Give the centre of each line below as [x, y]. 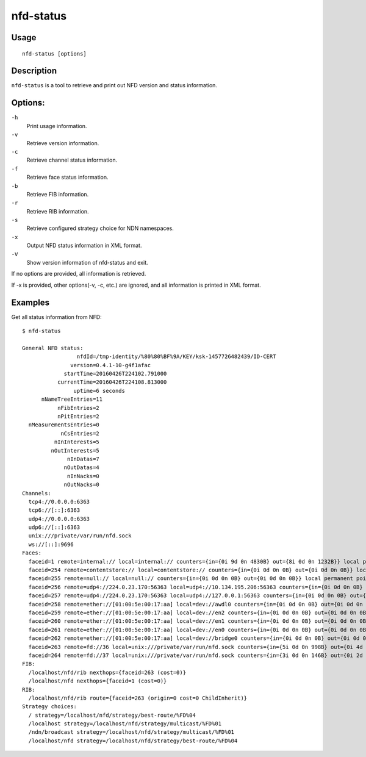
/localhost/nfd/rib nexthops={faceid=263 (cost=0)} [107, 672]
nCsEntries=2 [80, 433]
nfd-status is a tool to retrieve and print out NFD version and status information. [114, 85]
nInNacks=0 [84, 476]
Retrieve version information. [63, 143]
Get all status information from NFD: [56, 317]
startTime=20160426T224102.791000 [115, 374]
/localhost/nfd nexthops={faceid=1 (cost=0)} [98, 681]
